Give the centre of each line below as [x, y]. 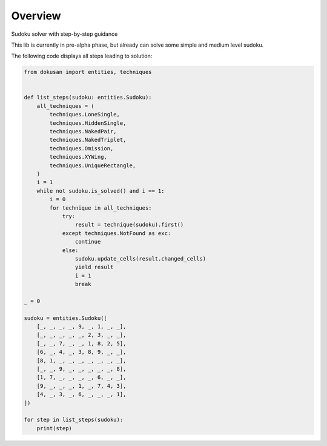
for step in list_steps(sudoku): [74, 420]
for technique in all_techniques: [101, 208]
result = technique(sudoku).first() [129, 225]
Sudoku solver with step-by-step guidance [64, 34]
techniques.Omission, [81, 148]
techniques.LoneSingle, [85, 115]
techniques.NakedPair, [83, 131]
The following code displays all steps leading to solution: [82, 56]
